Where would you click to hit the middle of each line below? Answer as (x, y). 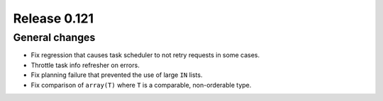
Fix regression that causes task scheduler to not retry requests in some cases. (145, 55)
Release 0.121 (54, 18)
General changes (54, 37)
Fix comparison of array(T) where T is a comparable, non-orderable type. (141, 85)
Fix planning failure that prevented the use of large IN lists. (117, 75)
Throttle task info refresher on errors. (85, 65)
